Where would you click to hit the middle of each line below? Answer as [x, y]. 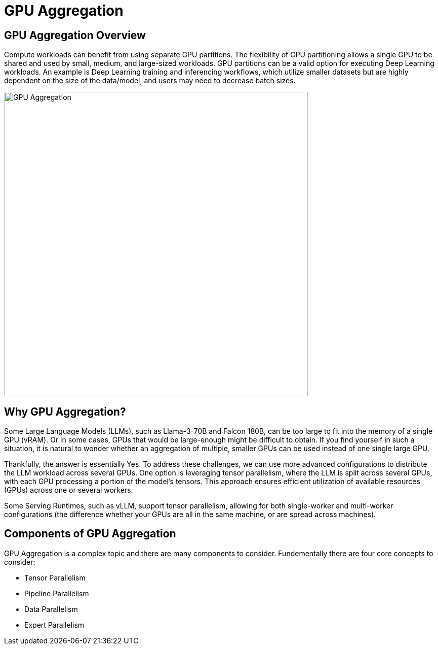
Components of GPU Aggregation [90, 534]
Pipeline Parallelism [57, 593]
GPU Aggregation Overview [75, 35]
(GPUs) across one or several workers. [69, 490]
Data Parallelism [51, 609]
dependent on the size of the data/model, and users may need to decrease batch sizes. [150, 81]
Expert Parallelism [54, 625]
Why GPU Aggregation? [65, 412]
